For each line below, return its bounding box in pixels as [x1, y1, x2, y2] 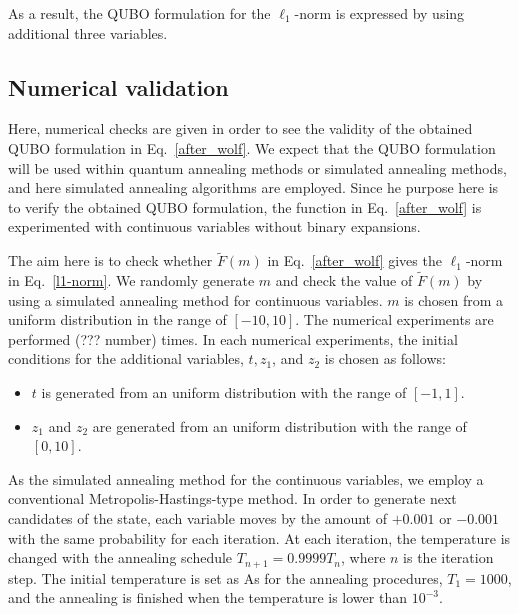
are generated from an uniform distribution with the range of [92, 415, 467, 436]
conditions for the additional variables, [8, 348, 244, 369]
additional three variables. [8, 22, 168, 43]
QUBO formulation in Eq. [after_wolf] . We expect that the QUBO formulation [8, 137, 496, 158]
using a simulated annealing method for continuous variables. [8, 289, 383, 310]
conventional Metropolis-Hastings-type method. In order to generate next [8, 488, 457, 509]
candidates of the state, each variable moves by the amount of [8, 507, 388, 528]
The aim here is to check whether [8, 250, 213, 271]
